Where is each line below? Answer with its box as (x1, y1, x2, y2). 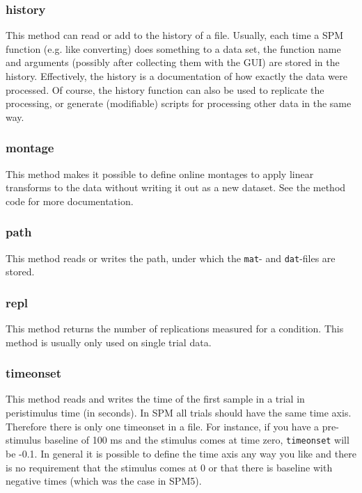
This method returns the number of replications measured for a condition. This (6, 321, 344, 336)
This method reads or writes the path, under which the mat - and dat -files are (6, 250, 336, 265)
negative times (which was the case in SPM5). (6, 474, 202, 488)
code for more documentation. (6, 193, 134, 208)
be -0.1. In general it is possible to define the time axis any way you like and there (6, 446, 356, 460)
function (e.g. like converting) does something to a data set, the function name (6, 41, 341, 56)
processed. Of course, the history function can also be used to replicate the (6, 82, 324, 97)
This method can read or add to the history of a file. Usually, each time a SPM (6, 28, 344, 42)
